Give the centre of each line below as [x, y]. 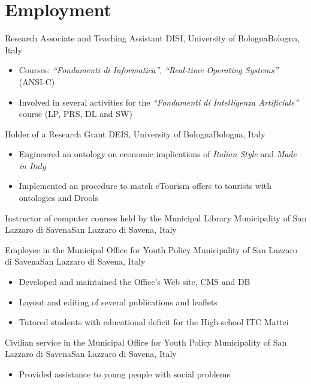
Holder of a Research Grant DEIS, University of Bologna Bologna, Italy [135, 133]
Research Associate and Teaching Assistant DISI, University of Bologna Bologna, [153, 38]
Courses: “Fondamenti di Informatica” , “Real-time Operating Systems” [149, 70]
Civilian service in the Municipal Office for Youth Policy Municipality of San [146, 342]
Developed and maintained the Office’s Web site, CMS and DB [135, 282]
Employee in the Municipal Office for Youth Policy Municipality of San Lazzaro [151, 249]
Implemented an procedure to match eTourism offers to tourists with [145, 186]
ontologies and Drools [59, 198]
